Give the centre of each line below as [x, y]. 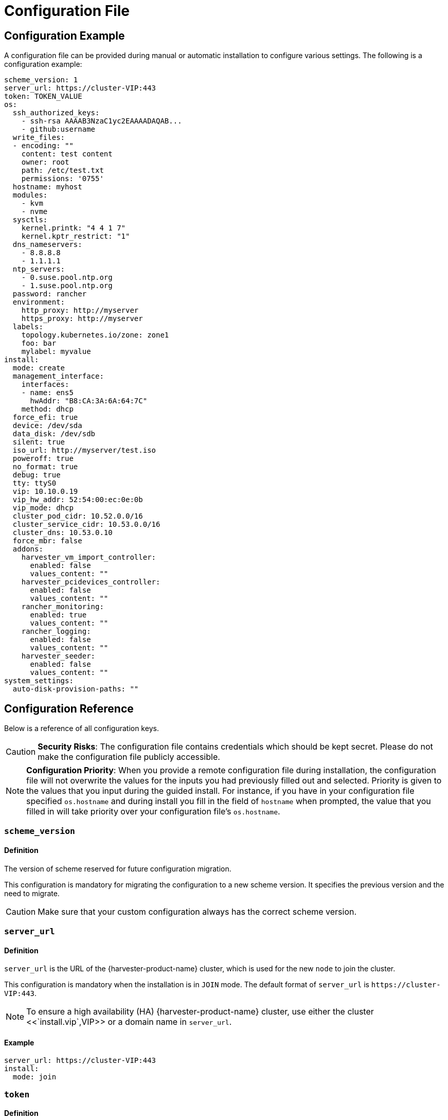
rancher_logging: [56, 632]
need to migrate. [32, 893]
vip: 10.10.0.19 [45, 492]
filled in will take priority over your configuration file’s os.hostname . [153, 812]
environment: [39, 302]
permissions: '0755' [62, 179]
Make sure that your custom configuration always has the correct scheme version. [197, 911]
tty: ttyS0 [34, 483]
